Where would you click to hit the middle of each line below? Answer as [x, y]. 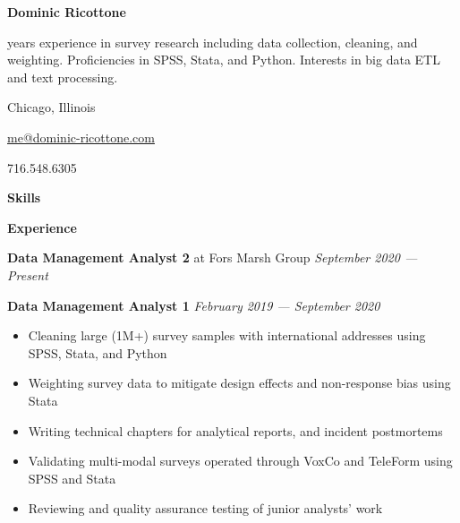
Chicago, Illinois [51, 107]
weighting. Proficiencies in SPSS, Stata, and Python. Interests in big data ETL [224, 60]
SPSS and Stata [72, 478]
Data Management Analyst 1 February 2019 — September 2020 [194, 305]
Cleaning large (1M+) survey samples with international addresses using [227, 335]
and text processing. [63, 77]
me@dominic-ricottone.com [81, 137]
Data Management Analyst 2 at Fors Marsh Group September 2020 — [213, 257]
